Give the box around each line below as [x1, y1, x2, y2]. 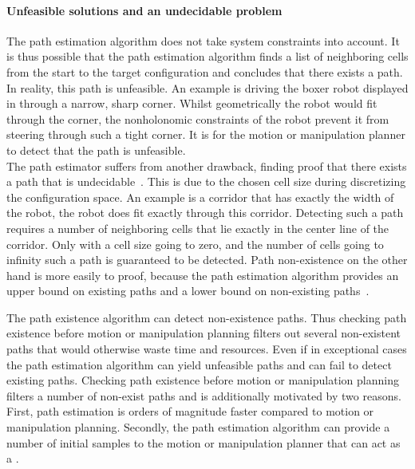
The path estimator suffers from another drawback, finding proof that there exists [6, 157, 407, 174]
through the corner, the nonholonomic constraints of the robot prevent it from [6, 110, 389, 127]
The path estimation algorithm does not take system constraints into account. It [6, 32, 400, 49]
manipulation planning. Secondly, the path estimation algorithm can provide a [6, 419, 390, 436]
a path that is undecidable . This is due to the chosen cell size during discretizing [6, 173, 406, 190]
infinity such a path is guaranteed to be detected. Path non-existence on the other [6, 251, 408, 268]
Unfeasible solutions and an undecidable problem [6, 2, 283, 18]
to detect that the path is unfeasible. [6, 141, 186, 158]
